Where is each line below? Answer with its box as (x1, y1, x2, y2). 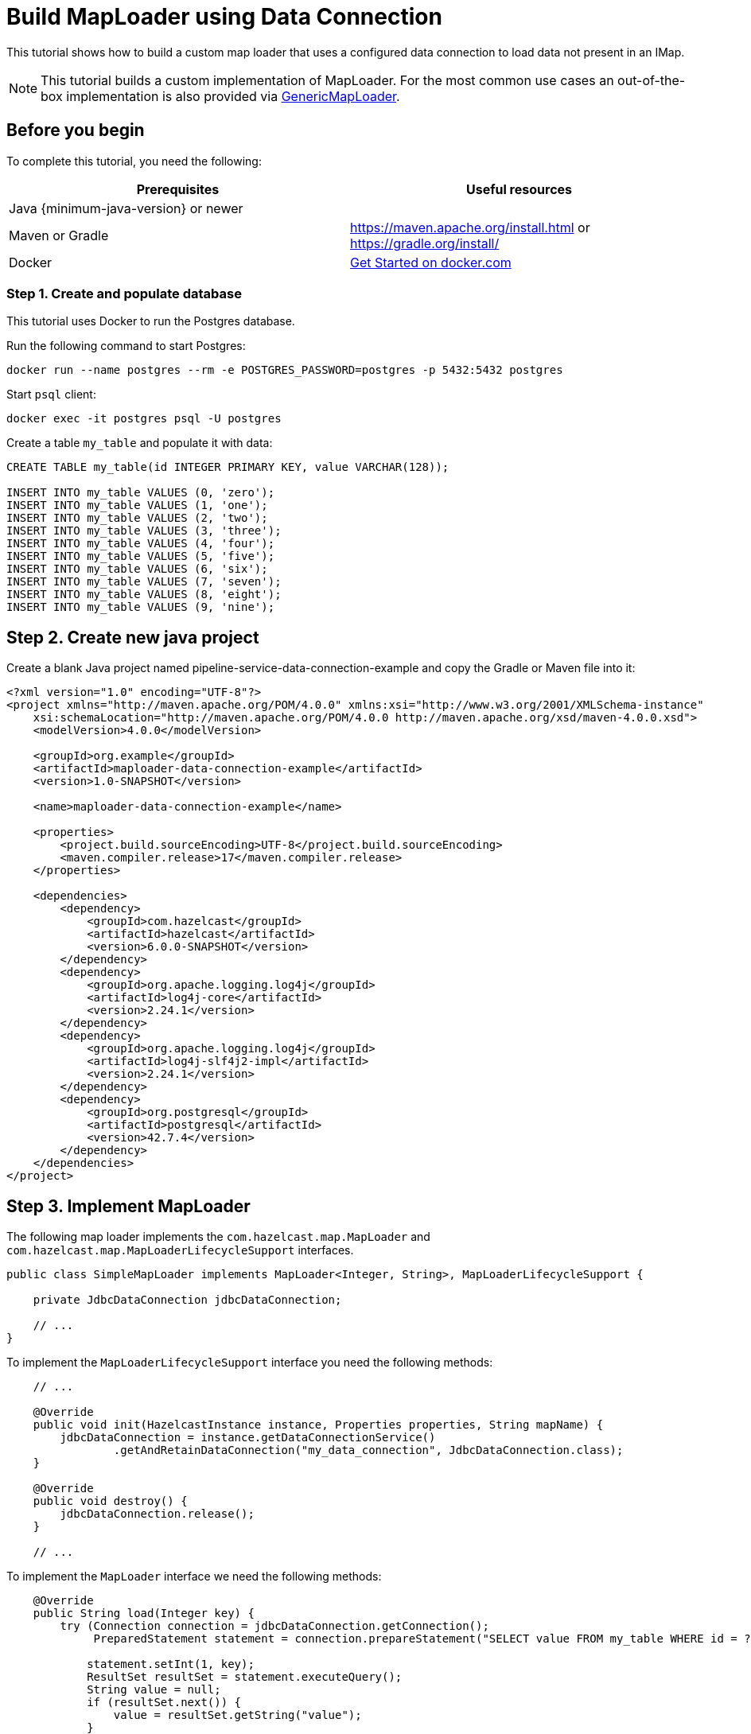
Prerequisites (136, 181, 220, 197)
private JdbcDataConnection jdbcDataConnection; (33, 1293, 342, 1307)
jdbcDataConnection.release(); (60, 1507, 255, 1521)
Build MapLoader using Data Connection (6, 3, 442, 30)
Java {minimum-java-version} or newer (9, 200, 243, 216)
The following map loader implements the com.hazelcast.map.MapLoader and (6, 1230, 430, 1244)
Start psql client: (6, 387, 96, 402)
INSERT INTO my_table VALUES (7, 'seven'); (6, 575, 282, 589)
